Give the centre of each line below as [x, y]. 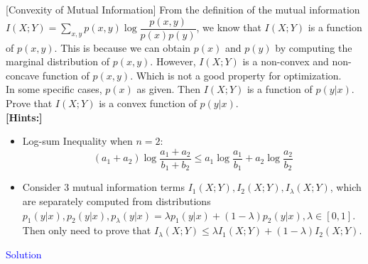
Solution [24, 254]
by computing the [314, 47]
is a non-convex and [286, 61]
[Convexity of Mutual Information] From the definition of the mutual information [183, 9]
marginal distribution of [58, 61]
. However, [173, 61]
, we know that [229, 27]
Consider [42, 187]
